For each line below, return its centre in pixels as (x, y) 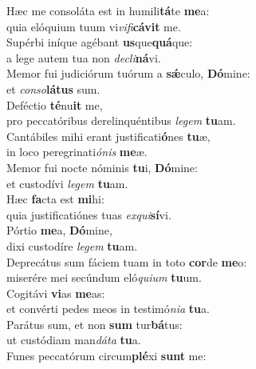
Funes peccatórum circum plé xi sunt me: (106, 356)
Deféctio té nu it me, (55, 104)
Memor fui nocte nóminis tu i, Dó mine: (102, 167)
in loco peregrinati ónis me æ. (77, 152)
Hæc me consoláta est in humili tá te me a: (108, 10)
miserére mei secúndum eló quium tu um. (104, 277)
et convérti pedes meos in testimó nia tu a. (108, 309)
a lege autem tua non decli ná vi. (84, 57)
